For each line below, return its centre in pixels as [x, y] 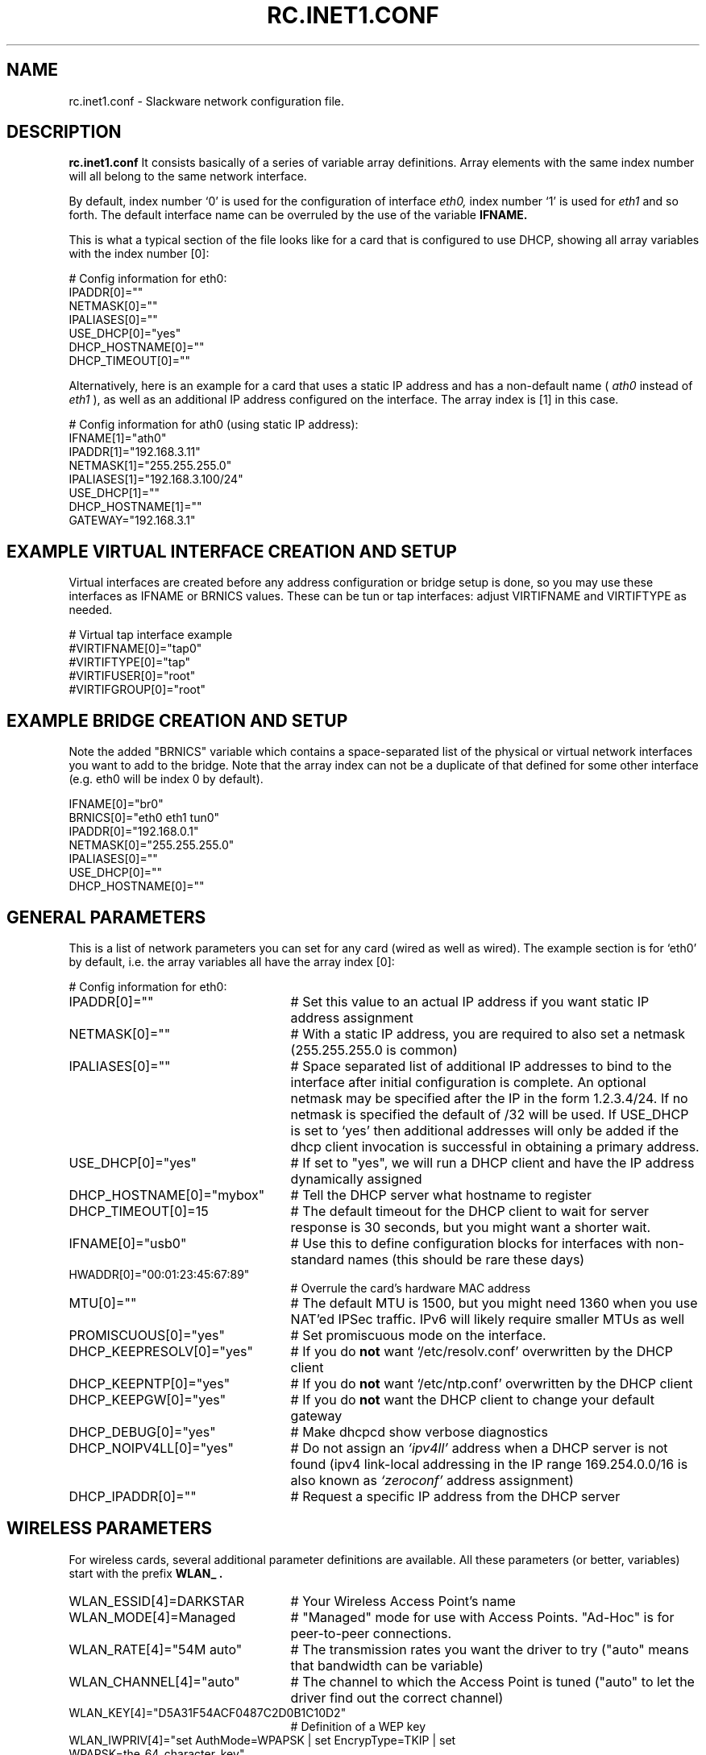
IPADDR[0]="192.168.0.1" [134, 832]
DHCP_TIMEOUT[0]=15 [139, 1211]
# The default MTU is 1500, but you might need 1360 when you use [494, 1303]
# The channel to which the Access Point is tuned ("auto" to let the [492, 1681]
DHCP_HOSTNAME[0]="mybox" [167, 1195]
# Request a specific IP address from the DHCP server [455, 1496]
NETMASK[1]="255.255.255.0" [150, 466]
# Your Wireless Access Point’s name [403, 1601]
